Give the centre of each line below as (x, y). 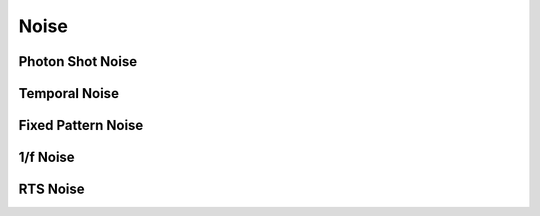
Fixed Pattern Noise (81, 125)
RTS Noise (51, 189)
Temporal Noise (69, 93)
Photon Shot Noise (78, 61)
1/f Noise (46, 157)
